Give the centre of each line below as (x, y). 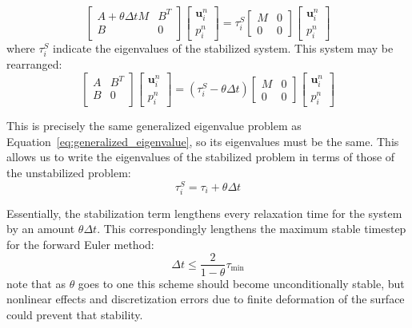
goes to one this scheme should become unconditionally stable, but (241, 283)
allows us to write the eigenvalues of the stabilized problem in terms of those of (201, 157)
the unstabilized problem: (69, 172)
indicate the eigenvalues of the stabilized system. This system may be (223, 48)
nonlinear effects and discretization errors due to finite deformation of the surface (206, 299)
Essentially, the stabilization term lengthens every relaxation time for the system (204, 213)
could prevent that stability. (75, 314)
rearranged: (34, 64)
